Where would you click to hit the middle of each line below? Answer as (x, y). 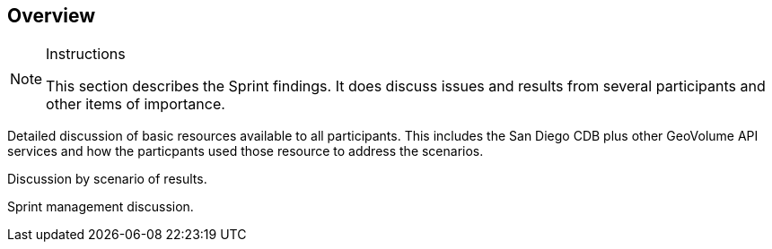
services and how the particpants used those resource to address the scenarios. (246, 151)
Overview (52, 16)
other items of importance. (136, 104)
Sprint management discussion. (101, 207)
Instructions (86, 54)
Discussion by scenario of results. (107, 179)
